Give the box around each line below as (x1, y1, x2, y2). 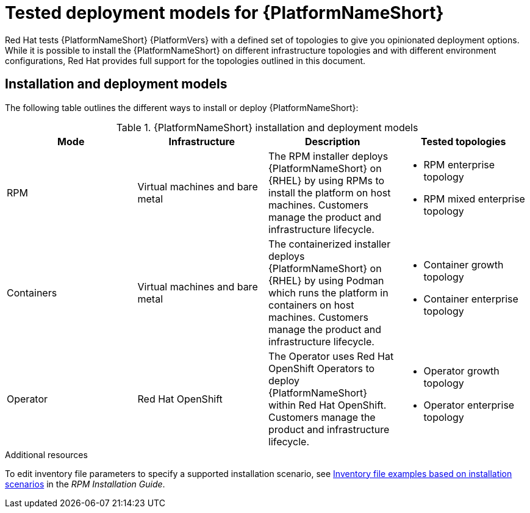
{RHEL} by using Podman (268, 274, 384, 287)
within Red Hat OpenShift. (268, 398, 387, 411)
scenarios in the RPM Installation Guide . (5, 478, 165, 489)
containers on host (268, 298, 354, 311)
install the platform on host (268, 186, 391, 199)
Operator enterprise (423, 398, 515, 411)
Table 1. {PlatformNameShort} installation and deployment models (116, 121, 418, 134)
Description (305, 135, 360, 148)
